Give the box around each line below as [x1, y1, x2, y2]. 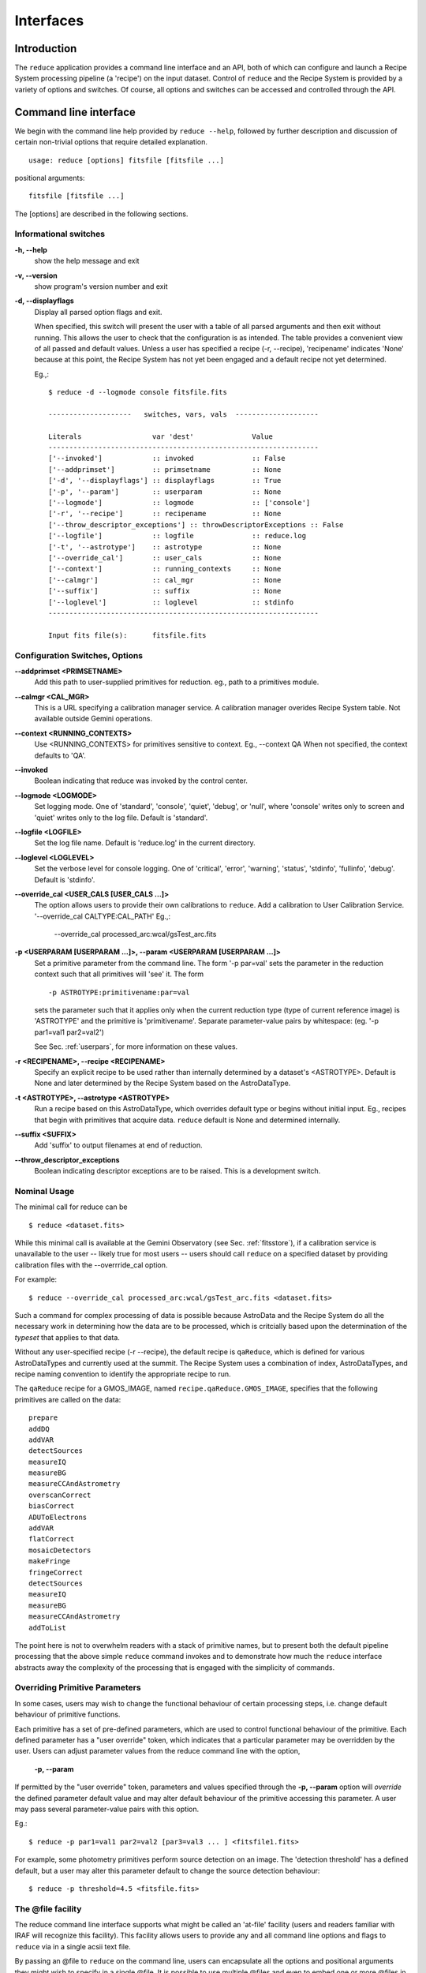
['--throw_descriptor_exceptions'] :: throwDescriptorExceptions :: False [48, 520, 344, 529]
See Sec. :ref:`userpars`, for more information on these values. [34, 1042, 238, 1051]
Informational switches [14, 229, 106, 240]
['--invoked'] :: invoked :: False [48, 454, 286, 463]
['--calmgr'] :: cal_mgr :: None [48, 575, 282, 584]
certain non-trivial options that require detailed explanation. [14, 137, 208, 147]
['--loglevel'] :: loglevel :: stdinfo [48, 597, 294, 607]
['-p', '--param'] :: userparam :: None [48, 487, 282, 496]
